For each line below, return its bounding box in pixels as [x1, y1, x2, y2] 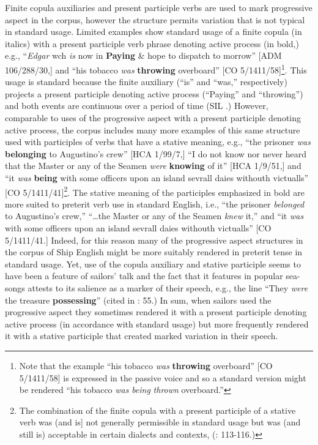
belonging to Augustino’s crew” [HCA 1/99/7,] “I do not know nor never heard [5, 147, 307, 160]
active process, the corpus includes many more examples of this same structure [5, 123, 300, 136]
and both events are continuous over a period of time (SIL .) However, [5, 99, 268, 112]
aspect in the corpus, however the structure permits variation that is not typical [5, 13, 305, 26]
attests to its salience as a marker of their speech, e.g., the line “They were [28, 281, 308, 294]
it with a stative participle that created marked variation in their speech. [5, 329, 278, 342]
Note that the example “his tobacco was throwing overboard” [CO [19, 359, 273, 372]
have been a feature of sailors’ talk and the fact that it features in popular [5, 269, 283, 282]
